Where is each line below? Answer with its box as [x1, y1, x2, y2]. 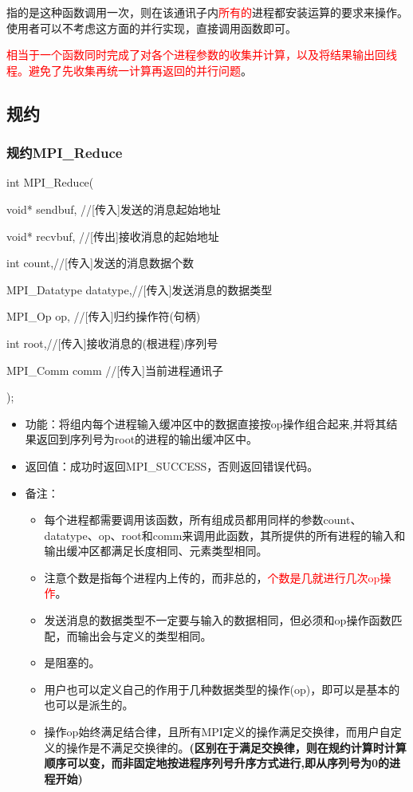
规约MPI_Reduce [6, 143, 123, 163]
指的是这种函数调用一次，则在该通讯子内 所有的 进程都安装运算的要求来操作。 [6, 4, 408, 20]
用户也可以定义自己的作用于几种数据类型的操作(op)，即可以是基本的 [44, 680, 400, 697]
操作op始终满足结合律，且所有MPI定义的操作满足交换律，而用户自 [44, 723, 391, 740]
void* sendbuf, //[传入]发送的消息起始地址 [6, 200, 221, 217]
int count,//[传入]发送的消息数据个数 [6, 254, 194, 271]
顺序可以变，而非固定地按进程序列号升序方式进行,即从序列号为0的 [44, 755, 390, 771]
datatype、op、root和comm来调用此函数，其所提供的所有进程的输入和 [44, 526, 406, 543]
